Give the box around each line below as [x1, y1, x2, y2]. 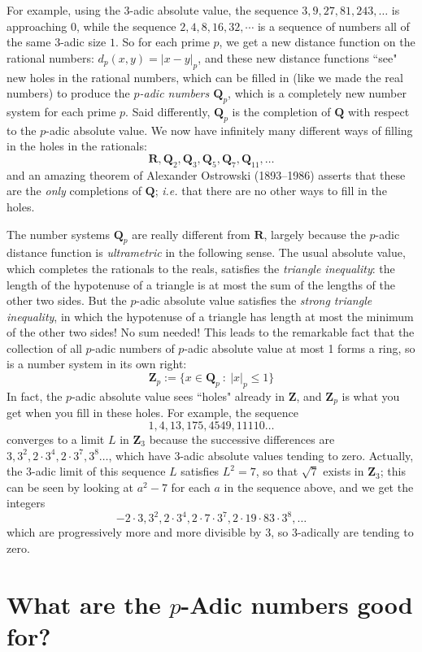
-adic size [60, 33, 107, 50]
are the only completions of [7, 182, 141, 199]
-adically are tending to [297, 524, 414, 541]
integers [7, 494, 46, 511]
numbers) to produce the [7, 85, 130, 102]
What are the [7, 587, 161, 620]
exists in [323, 463, 364, 480]
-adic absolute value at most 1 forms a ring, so [184, 339, 415, 356]
